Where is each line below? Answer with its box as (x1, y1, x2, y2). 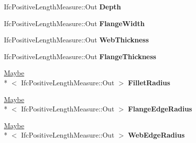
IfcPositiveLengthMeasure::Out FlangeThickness (4, 51, 156, 61)
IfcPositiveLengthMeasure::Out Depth (4, 1, 121, 11)
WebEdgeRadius (128, 130, 185, 140)
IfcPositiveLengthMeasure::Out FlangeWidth (4, 18, 145, 28)
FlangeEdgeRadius (128, 104, 192, 114)
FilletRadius (128, 77, 170, 87)
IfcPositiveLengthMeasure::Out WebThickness (4, 35, 149, 45)
